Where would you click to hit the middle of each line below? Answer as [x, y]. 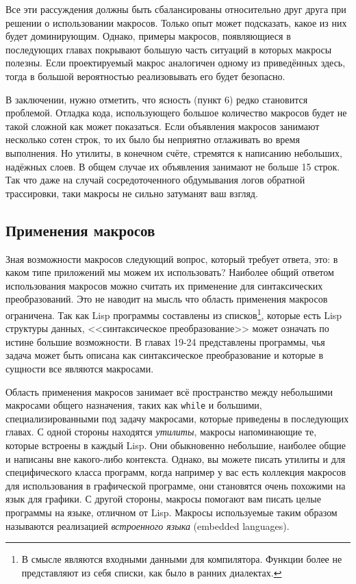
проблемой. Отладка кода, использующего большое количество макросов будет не [176, 113]
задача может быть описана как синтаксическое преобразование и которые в [165, 355]
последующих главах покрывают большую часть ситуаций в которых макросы [169, 49]
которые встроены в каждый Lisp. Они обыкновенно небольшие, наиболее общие [176, 445]
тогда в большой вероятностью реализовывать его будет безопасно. [145, 76]
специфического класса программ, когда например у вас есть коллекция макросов [176, 472]
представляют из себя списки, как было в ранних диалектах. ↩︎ [152, 572]
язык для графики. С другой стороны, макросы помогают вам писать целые [163, 499]
